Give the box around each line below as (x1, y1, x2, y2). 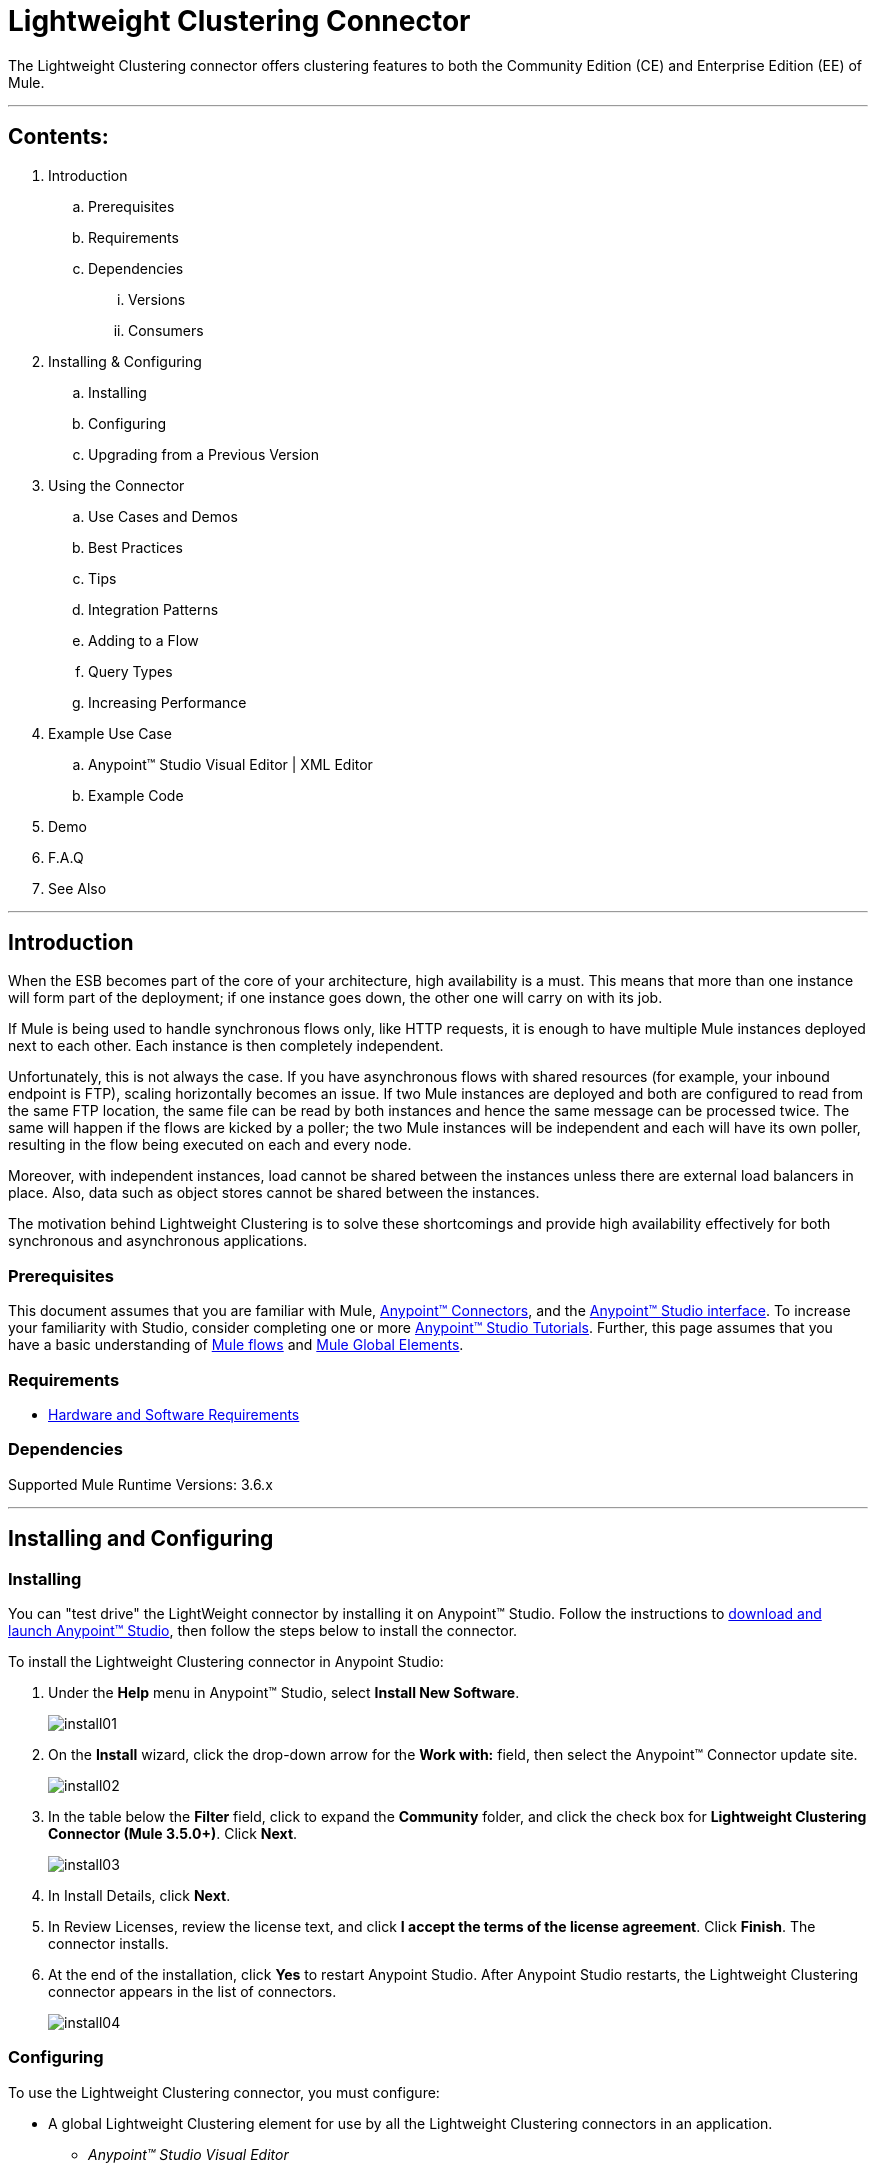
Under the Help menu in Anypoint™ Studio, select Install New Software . (48, 1683, 520, 1701)
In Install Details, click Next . (48, 1886, 231, 1904)
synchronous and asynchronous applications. (8, 1232, 308, 1250)
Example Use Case (48, 724, 172, 742)
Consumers (128, 321, 204, 339)
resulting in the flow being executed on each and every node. (8, 1136, 412, 1154)
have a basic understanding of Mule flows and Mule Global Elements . (8, 1336, 464, 1354)
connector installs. (48, 1934, 169, 1952)
